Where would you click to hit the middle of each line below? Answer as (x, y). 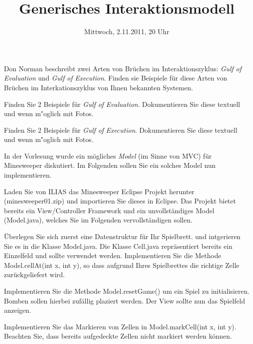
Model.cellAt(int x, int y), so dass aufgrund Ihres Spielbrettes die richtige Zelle (122, 265)
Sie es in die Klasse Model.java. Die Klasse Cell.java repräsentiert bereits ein (118, 246)
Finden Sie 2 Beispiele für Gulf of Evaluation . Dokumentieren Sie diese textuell (122, 104)
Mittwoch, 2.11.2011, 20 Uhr (127, 31)
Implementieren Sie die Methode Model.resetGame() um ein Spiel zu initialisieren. (127, 291)
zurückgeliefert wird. (34, 274)
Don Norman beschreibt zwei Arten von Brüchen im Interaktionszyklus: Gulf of (123, 68)
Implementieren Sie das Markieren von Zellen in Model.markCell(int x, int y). (120, 326)
